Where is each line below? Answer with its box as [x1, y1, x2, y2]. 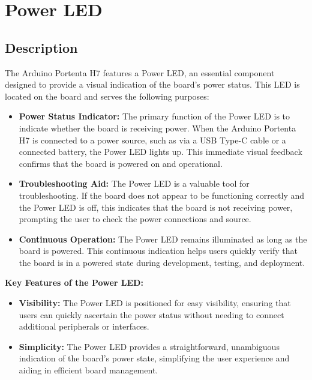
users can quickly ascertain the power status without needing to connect [19, 308, 284, 321]
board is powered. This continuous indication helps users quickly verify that [19, 244, 298, 257]
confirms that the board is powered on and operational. [19, 157, 223, 169]
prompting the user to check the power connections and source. [19, 213, 251, 225]
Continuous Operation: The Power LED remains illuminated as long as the [19, 232, 307, 245]
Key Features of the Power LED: [5, 276, 143, 289]
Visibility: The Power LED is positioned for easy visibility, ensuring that [19, 297, 291, 309]
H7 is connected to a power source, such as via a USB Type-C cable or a [19, 133, 286, 146]
